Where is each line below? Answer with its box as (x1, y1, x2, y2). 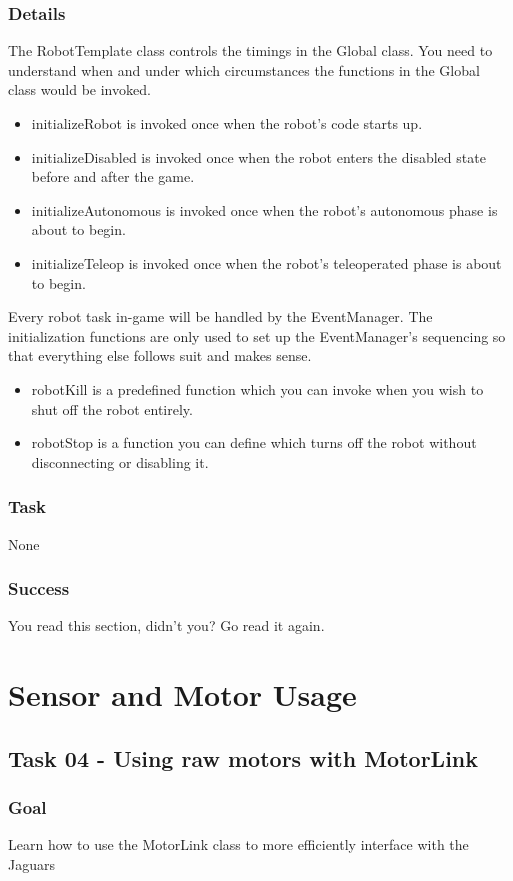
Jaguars (8, 853, 55, 874)
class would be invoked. (8, 79, 151, 100)
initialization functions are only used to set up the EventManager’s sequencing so (8, 325, 506, 346)
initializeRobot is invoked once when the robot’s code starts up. (31, 113, 423, 133)
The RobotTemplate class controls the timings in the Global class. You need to (8, 40, 493, 61)
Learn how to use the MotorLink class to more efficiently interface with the (8, 834, 469, 855)
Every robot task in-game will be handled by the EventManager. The (8, 306, 433, 327)
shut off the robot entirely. (31, 398, 193, 419)
